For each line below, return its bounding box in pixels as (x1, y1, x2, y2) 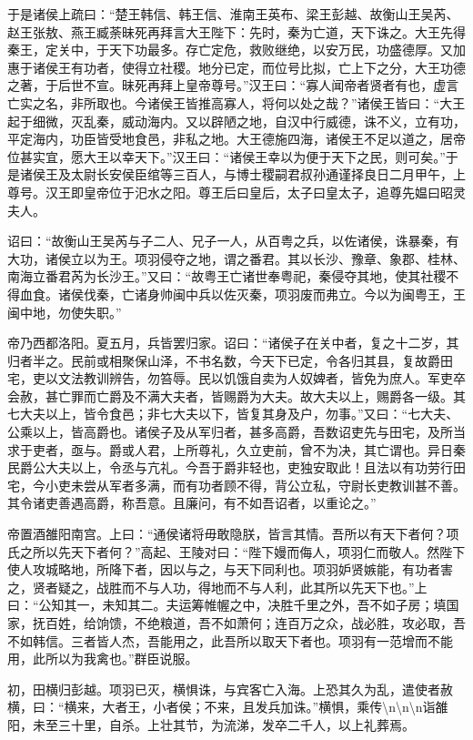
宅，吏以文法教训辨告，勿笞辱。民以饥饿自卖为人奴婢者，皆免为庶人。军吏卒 (7, 369, 466, 388)
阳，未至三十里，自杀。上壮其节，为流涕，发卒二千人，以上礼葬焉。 (7, 715, 415, 734)
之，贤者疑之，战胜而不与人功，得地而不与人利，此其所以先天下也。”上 (7, 577, 428, 596)
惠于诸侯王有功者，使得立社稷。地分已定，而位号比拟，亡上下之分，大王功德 (7, 57, 466, 76)
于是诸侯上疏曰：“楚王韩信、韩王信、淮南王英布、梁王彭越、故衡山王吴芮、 (7, 5, 459, 23)
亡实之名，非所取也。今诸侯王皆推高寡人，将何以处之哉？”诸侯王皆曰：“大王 (7, 93, 466, 112)
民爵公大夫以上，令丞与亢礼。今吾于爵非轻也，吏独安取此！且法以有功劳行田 (7, 458, 466, 477)
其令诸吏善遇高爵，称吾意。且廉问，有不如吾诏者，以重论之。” (7, 493, 377, 512)
